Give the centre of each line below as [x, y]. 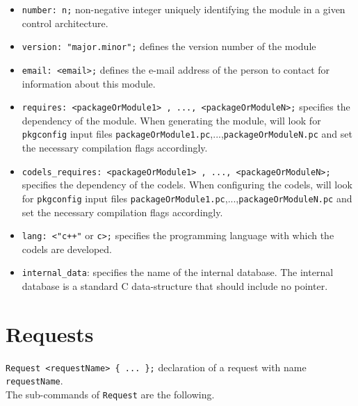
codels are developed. [67, 249]
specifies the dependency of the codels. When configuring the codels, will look [187, 185]
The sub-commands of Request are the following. [110, 395]
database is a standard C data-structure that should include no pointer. [175, 286]
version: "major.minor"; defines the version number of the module [169, 46]
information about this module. [89, 83]
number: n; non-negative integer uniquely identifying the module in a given [184, 9]
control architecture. [65, 23]
